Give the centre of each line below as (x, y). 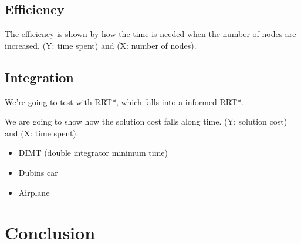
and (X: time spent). (42, 133)
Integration (39, 77)
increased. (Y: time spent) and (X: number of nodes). (101, 45)
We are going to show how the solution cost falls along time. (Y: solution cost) (146, 121)
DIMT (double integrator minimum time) (93, 153)
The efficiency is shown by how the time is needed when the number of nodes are (150, 34)
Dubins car (38, 172)
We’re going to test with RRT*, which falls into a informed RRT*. (124, 101)
